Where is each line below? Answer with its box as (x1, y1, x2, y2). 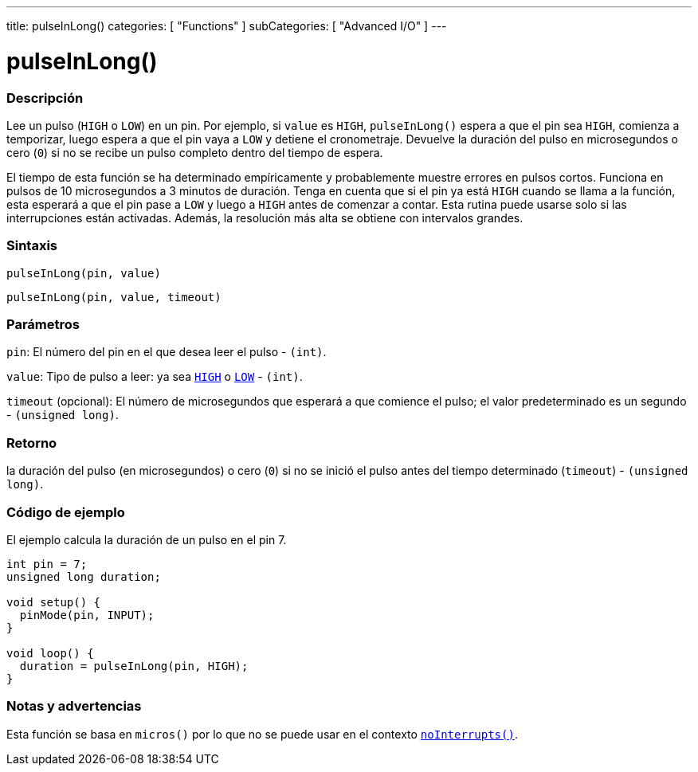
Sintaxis (6, 237, 57, 254)
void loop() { (6, 646, 94, 660)
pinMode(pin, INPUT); (19, 608, 155, 621)
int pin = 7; (6, 557, 88, 570)
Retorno (6, 434, 57, 451)
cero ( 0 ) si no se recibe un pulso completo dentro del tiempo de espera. (6, 145, 383, 159)
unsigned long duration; (6, 570, 161, 583)
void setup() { (6, 595, 101, 609)
